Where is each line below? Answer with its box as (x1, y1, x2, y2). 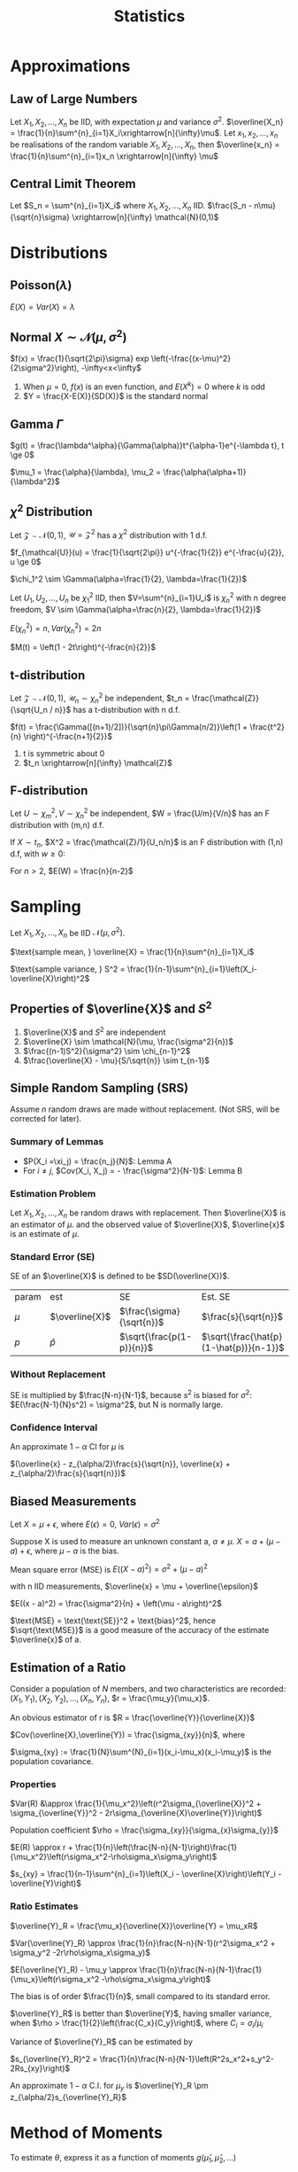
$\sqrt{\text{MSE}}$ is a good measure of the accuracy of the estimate (10, 1625, 270, 1636)
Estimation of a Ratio (10, 1660, 126, 1675)
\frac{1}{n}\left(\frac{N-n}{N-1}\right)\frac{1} (74, 1842, 238, 1853)
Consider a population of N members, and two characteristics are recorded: (10, 1684, 287, 1694)
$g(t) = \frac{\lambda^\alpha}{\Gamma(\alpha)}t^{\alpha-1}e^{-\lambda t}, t (10, 440, 285, 450)
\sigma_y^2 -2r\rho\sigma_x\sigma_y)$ (10, 1947, 151, 1957)
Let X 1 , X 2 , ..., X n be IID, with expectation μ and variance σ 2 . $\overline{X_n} (10, 115, 284, 129)
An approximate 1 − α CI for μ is (10, 1441, 125, 1452)
